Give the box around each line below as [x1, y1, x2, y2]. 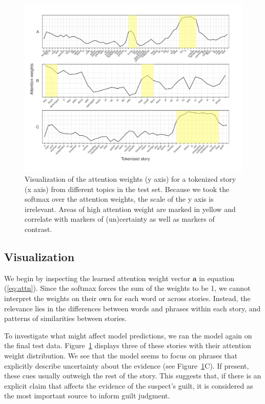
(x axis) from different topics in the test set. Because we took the [25, 183, 230, 194]
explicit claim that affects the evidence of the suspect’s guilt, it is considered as [4, 380, 253, 391]
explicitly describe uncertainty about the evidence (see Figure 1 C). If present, [4, 360, 249, 371]
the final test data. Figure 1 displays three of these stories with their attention [4, 340, 251, 351]
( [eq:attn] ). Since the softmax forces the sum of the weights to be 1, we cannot [4, 283, 251, 293]
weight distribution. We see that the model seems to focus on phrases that [4, 350, 238, 361]
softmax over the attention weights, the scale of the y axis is [25, 194, 214, 204]
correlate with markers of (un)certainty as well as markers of [25, 214, 215, 224]
